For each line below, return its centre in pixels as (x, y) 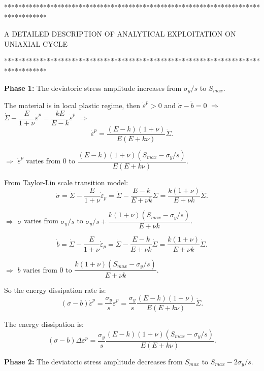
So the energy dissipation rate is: (55, 290)
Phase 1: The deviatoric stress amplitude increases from (93, 88)
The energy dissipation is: (44, 324)
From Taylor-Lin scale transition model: (66, 182)
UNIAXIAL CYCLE (36, 43)
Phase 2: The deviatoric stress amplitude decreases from (93, 361)
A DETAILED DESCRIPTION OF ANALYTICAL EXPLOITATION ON (120, 34)
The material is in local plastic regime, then (72, 105)
